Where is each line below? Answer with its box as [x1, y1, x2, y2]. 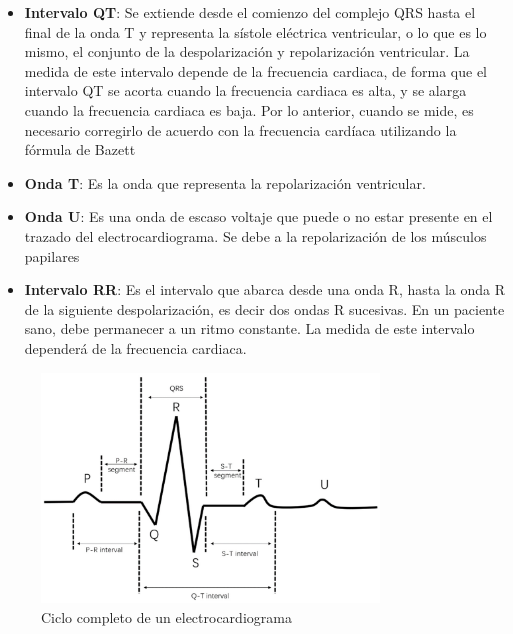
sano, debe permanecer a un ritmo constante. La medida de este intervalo [24, 318, 475, 339]
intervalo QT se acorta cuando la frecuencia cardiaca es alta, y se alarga [24, 80, 467, 101]
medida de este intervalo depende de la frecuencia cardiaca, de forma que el [24, 60, 487, 81]
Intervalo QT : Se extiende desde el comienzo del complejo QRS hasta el [24, 2, 476, 22]
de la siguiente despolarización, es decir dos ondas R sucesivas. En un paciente [24, 298, 505, 319]
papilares [24, 245, 80, 266]
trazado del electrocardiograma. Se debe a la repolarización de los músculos [24, 225, 487, 246]
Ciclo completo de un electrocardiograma [41, 606, 292, 627]
